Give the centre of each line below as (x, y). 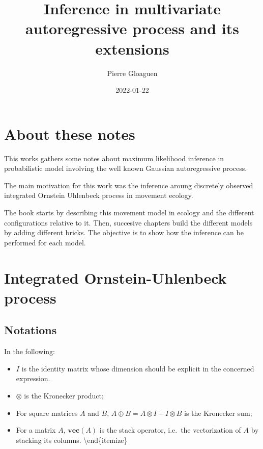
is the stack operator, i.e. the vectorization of (170, 430)
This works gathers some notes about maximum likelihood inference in (114, 158)
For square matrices (47, 413)
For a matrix (36, 430)
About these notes (70, 133)
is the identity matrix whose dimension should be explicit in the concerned (138, 368)
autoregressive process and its (132, 28)
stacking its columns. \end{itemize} (72, 440)
